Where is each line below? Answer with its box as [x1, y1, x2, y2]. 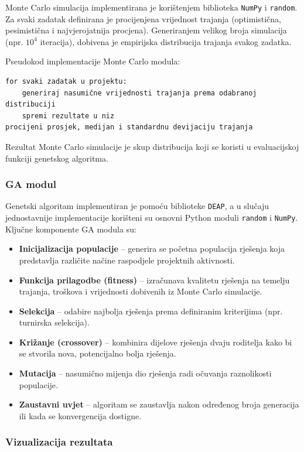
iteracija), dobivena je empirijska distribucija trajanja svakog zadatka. [40, 35, 292, 47]
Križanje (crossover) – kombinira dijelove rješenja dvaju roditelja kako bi [19, 335, 292, 348]
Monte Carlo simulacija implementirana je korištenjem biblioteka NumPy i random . [5, 1, 298, 13]
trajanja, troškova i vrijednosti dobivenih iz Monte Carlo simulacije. [19, 285, 262, 297]
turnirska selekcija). [19, 316, 90, 328]
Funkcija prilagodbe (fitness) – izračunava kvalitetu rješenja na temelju [19, 273, 290, 286]
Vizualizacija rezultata [5, 434, 113, 449]
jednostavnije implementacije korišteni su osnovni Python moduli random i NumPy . [5, 211, 298, 224]
